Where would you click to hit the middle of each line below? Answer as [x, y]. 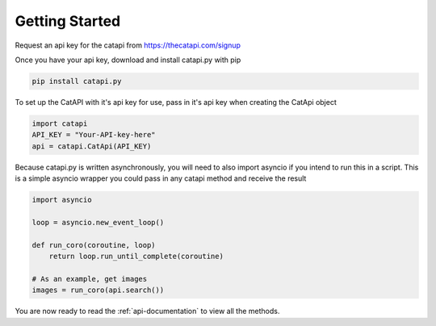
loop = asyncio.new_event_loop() [98, 222]
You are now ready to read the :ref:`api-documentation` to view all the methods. [147, 311]
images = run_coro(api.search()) [98, 290]
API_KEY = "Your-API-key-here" [94, 135]
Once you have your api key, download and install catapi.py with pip [128, 60]
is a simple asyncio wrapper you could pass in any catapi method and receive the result [161, 178]
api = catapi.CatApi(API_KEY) [92, 146]
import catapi [60, 123]
